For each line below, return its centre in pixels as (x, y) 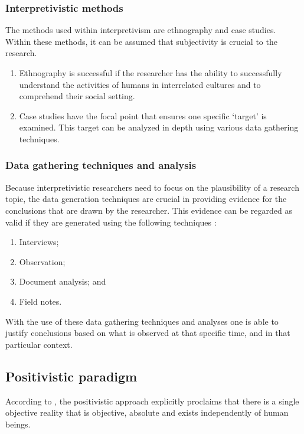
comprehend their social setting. (77, 96)
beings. (18, 424)
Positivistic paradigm (71, 376)
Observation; (42, 261)
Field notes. (40, 301)
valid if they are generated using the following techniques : (111, 222)
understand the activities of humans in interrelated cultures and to (140, 84)
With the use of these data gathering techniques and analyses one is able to (142, 321)
